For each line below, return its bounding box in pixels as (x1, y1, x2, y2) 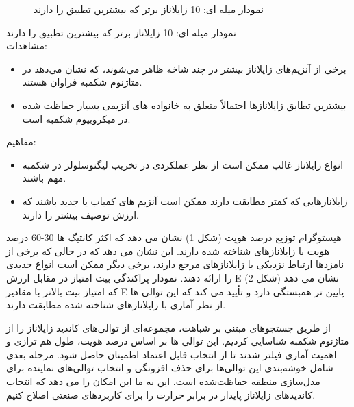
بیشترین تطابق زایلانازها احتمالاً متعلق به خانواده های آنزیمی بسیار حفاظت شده (22, 97, 346, 112)
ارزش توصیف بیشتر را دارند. (22, 207, 139, 221)
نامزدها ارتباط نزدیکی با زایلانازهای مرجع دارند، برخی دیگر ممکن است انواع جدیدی (6, 257, 344, 271)
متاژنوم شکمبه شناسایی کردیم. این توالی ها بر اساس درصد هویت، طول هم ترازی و (6, 334, 349, 348)
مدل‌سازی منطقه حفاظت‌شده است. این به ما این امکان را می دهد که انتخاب (6, 374, 320, 388)
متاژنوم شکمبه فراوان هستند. (22, 75, 142, 89)
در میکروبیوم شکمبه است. (22, 111, 131, 125)
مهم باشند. (22, 171, 66, 185)
